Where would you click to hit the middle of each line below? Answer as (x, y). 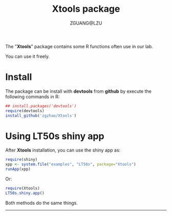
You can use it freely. (28, 56)
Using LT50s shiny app (55, 136)
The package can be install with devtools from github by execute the (79, 91)
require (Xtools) (23, 188)
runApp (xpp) (18, 169)
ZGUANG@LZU (86, 23)
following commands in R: (33, 96)
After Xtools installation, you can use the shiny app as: (63, 150)
